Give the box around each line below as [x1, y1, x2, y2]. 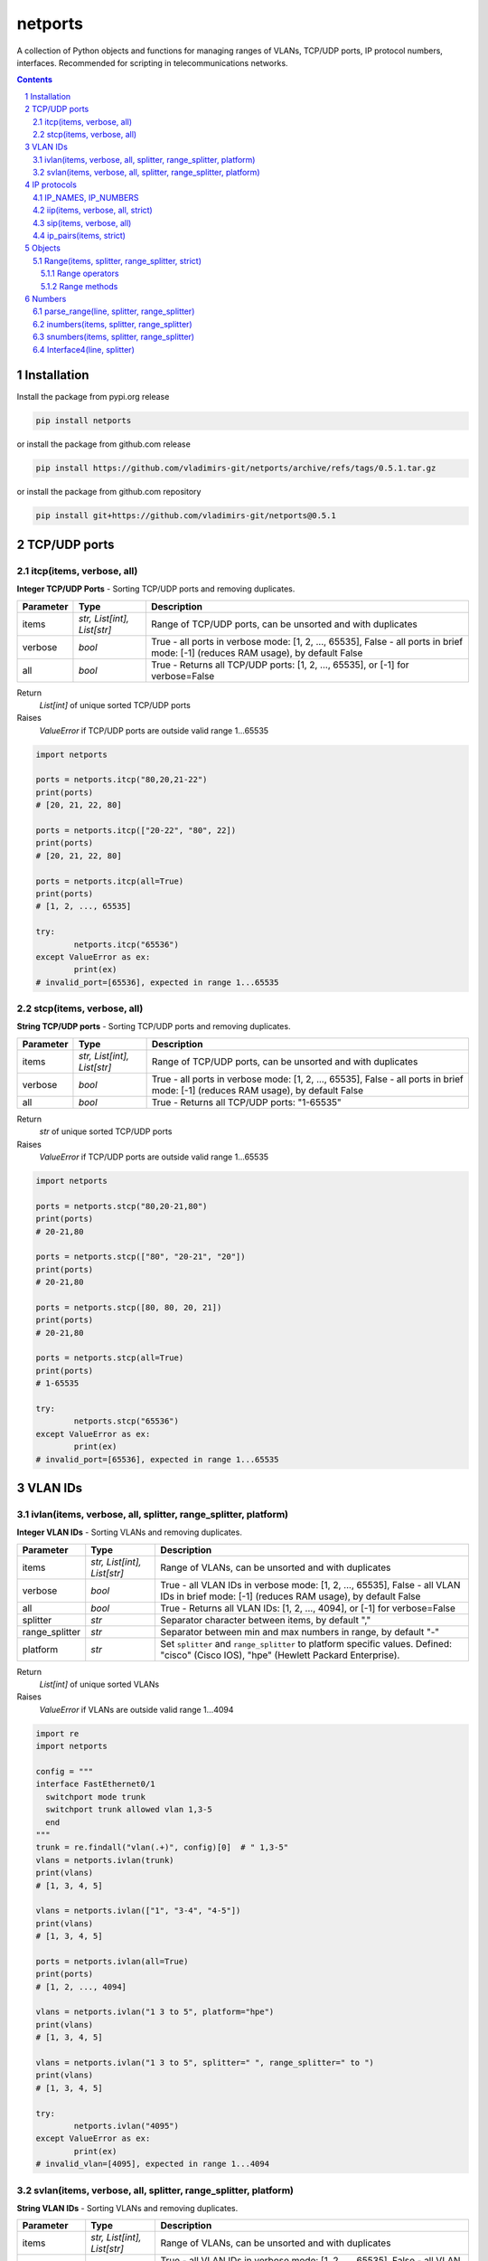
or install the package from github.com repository [16, 487, 202, 497]
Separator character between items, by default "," [160, 1613, 371, 1626]
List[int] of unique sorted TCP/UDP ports [39, 699, 192, 710]
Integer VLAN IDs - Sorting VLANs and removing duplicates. [16, 1527, 243, 1537]
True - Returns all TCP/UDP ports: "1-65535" [151, 1095, 343, 1108]
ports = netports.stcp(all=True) [35, 1353, 184, 1363]
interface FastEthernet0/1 [35, 1779, 155, 1790]
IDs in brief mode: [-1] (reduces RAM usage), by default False [160, 1590, 421, 1603]
